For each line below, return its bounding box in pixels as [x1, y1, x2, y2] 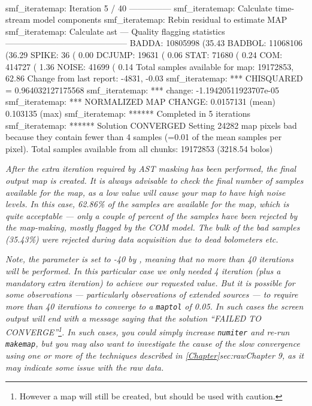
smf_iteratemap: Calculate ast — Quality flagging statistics [5, 25, 225, 37]
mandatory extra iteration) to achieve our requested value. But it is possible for [5, 276, 295, 289]
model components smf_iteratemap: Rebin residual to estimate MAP [32, 13, 287, 26]
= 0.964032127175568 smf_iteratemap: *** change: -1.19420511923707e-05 [5, 83, 280, 96]
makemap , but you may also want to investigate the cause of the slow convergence [5, 337, 300, 350]
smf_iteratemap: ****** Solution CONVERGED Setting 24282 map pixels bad [5, 119, 297, 131]
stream [5, 13, 31, 26]
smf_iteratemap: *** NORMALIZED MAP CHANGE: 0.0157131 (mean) [5, 95, 275, 108]
